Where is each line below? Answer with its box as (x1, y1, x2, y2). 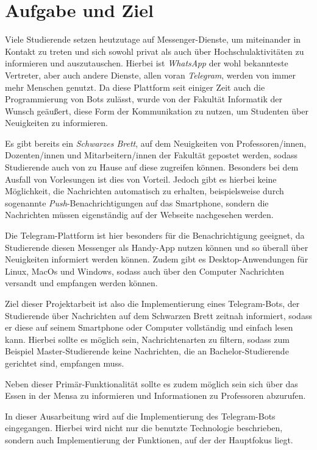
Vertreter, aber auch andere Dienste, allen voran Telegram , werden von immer (5, 68, 296, 81)
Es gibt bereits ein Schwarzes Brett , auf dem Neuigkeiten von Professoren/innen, (5, 136, 307, 149)
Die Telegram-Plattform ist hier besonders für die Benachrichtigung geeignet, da (5, 229, 305, 242)
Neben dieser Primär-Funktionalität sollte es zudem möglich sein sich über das (5, 377, 298, 390)
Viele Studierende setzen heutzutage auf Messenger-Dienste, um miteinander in (5, 33, 301, 46)
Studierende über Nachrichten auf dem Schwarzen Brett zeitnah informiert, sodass (5, 309, 312, 322)
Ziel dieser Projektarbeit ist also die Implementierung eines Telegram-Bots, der (5, 297, 300, 309)
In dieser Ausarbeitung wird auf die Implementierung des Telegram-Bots (5, 409, 276, 422)
